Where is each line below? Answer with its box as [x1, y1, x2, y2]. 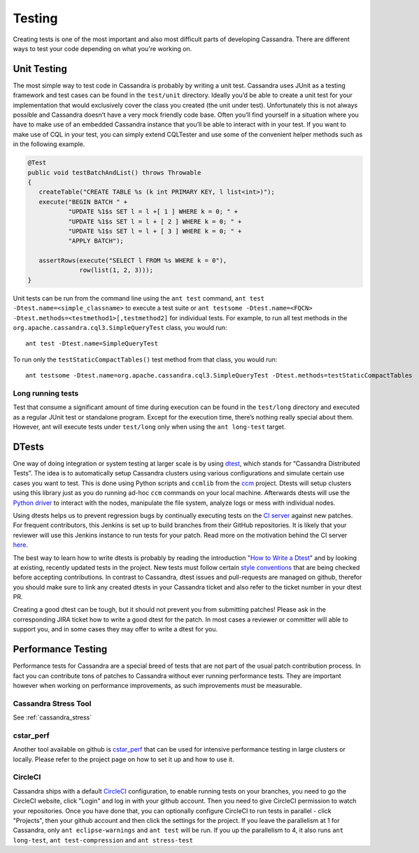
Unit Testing [13, 63, 68, 75]
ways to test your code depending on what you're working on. [13, 44, 192, 52]
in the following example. [13, 140, 85, 148]
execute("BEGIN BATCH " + [38, 198, 128, 206]
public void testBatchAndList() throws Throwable [27, 169, 201, 176]
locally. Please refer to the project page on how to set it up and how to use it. [13, 755, 234, 764]
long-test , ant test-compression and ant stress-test [13, 836, 194, 844]
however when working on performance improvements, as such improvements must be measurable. [13, 681, 302, 689]
